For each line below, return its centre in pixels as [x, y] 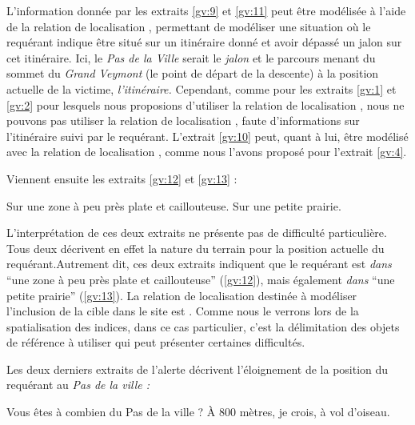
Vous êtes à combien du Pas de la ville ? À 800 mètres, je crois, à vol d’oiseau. [198, 412]
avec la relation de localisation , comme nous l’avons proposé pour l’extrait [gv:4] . [207, 152]
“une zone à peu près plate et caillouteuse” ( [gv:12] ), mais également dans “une [201, 279]
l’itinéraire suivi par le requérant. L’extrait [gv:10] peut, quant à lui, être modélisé [207, 136]
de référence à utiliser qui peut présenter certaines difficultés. [156, 342]
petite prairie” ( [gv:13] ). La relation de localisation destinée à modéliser [182, 295]
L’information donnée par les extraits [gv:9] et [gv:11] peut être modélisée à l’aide [206, 10]
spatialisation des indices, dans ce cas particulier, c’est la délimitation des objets [203, 326]
